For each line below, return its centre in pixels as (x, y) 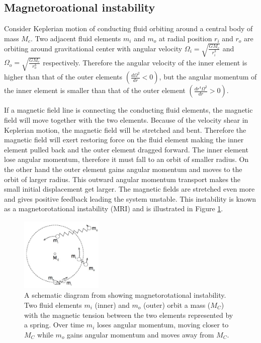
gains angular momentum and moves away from (141, 334)
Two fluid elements (53, 305)
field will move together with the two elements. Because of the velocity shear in (126, 120)
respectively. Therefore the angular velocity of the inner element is (145, 62)
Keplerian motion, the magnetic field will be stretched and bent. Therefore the (125, 130)
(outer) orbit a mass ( (177, 305)
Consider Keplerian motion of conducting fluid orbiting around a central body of (128, 28)
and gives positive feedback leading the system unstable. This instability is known (130, 198)
